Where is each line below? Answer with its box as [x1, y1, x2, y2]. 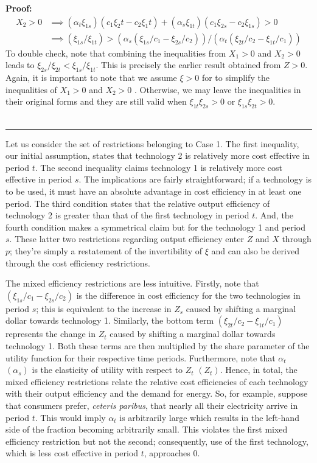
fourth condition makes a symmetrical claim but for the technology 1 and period [5, 220, 306, 233]
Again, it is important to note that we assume [5, 71, 177, 84]
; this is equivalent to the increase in [36, 302, 172, 315]
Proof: [5, 2, 32, 14]
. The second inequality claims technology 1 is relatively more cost [35, 161, 283, 173]
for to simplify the [201, 71, 270, 84]
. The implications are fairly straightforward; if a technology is [78, 173, 312, 186]
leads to [5, 58, 35, 71]
